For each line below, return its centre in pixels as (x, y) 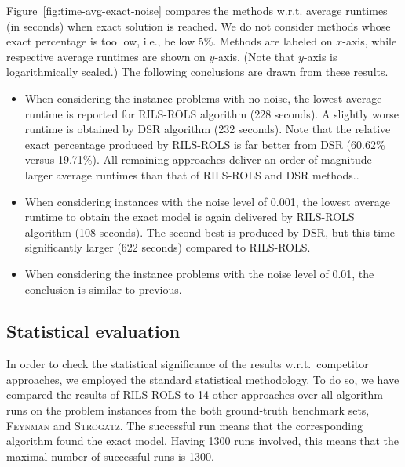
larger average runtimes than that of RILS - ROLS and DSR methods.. (192, 174)
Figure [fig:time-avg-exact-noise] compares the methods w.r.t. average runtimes (197, 10)
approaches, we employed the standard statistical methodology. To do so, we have (203, 379)
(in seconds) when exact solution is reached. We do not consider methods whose (199, 25)
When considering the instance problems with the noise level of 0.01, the (199, 273)
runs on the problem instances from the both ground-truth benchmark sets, (188, 410)
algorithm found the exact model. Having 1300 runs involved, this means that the (203, 441)
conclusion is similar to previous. (103, 289)
